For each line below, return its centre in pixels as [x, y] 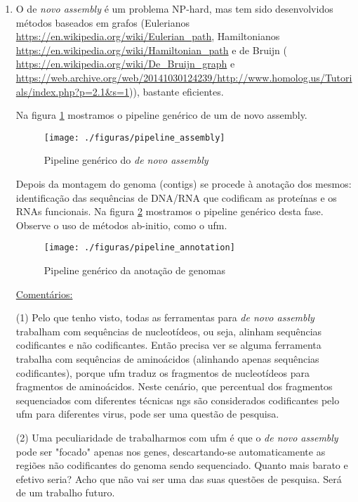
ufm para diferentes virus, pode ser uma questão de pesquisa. [147, 414]
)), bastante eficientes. [177, 91]
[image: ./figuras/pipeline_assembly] [134, 137]
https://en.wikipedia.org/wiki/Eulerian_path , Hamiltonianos [148, 36]
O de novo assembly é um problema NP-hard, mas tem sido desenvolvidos [174, 8]
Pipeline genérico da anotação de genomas [134, 270]
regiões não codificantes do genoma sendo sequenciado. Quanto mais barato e [182, 465]
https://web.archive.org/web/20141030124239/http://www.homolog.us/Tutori [184, 77]
